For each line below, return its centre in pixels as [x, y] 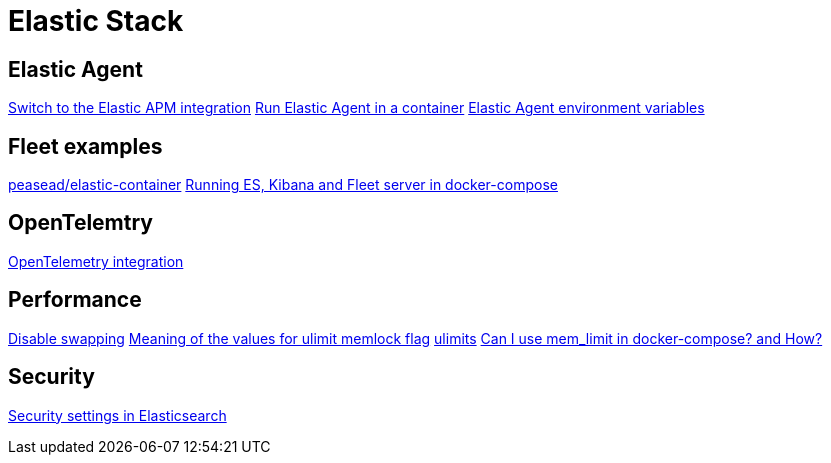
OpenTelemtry [80, 223]
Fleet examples [85, 146]
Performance [75, 300]
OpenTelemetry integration [96, 261]
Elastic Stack [96, 21]
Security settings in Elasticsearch [117, 415]
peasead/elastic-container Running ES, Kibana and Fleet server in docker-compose [283, 185]
